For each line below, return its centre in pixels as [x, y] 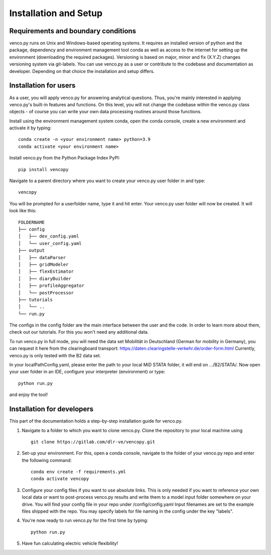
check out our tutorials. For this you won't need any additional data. [79, 332]
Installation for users [42, 86]
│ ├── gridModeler [43, 264]
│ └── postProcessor [46, 293]
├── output [32, 251]
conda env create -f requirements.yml [79, 472]
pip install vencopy [43, 169]
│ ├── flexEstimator [46, 271]
